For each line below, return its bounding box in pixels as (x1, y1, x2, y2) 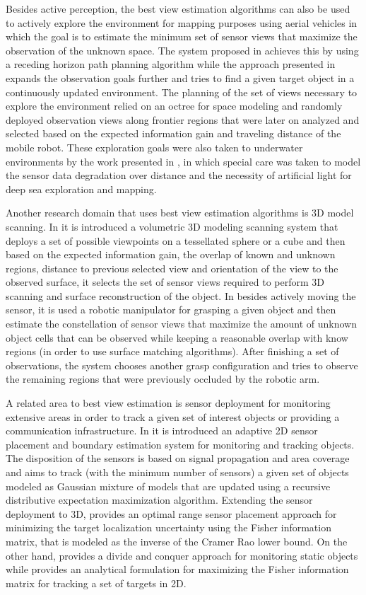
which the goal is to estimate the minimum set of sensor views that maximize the (6, 29, 358, 44)
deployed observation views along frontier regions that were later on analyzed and (6, 112, 360, 127)
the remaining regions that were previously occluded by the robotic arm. (6, 371, 320, 386)
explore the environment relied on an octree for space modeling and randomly (6, 98, 343, 113)
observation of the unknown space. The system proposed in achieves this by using (6, 42, 359, 57)
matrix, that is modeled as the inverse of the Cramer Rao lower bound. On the (6, 533, 348, 548)
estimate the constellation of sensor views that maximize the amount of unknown (6, 316, 357, 331)
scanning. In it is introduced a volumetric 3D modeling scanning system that (6, 219, 338, 233)
